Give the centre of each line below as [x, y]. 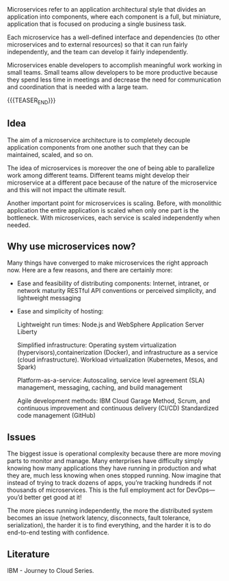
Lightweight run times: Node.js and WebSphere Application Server [110, 324]
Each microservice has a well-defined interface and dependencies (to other [113, 37]
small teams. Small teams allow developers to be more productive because [112, 72]
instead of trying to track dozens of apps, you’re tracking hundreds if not [109, 483]
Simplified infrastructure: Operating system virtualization [96, 345]
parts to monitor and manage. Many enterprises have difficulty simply [105, 461]
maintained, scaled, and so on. [50, 154]
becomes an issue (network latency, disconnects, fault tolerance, [99, 518]
